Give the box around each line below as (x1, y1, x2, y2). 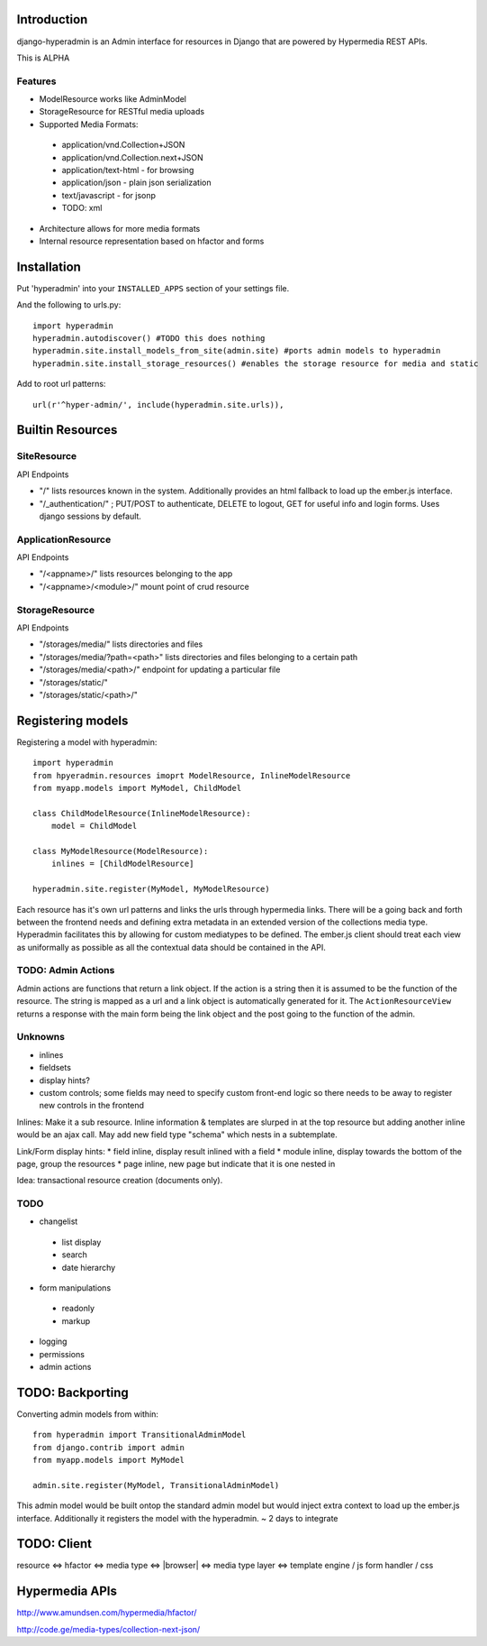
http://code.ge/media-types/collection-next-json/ (16, 1623, 201, 1634)
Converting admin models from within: (16, 1408, 159, 1420)
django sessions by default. (39, 510, 141, 521)
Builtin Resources (16, 422, 118, 437)
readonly (61, 1303, 95, 1314)
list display (61, 1237, 102, 1247)
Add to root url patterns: (16, 379, 106, 390)
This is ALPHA (16, 52, 70, 63)
